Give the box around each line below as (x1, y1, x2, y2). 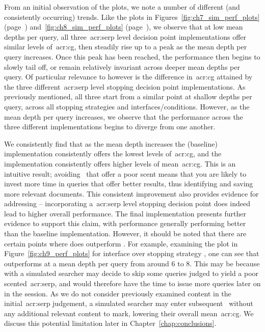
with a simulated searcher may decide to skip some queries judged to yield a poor (4, 268, 259, 279)
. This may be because (190, 258, 260, 268)
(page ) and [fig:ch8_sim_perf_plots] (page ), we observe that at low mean (4, 21, 243, 32)
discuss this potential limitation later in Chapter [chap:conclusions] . (4, 318, 217, 328)
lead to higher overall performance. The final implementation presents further (4, 208, 246, 218)
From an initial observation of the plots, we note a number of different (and (4, 2, 240, 12)
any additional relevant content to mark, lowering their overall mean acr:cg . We (4, 308, 254, 318)
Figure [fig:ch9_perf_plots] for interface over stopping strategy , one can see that (4, 248, 259, 259)
